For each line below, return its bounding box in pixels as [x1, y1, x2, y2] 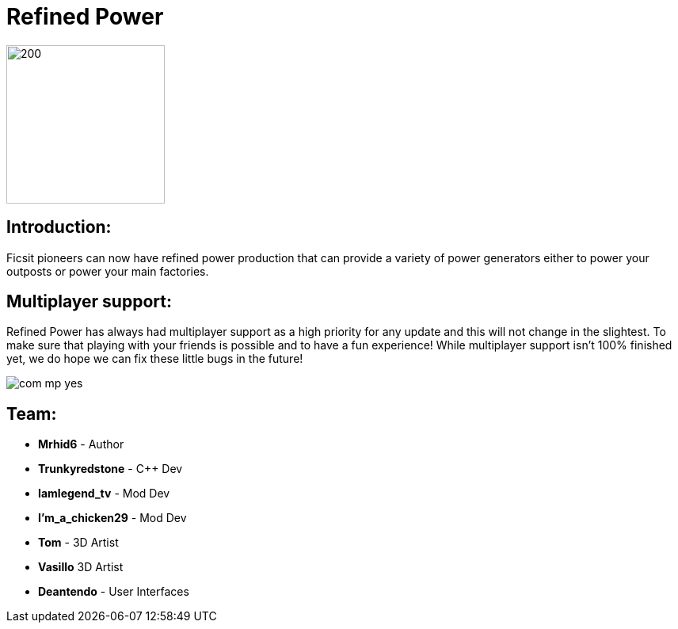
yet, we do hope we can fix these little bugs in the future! [6, 352, 303, 366]
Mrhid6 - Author [38, 437, 124, 452]
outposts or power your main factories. [6, 264, 209, 278]
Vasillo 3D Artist [38, 560, 124, 574]
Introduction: [6, 217, 112, 238]
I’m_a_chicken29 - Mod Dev [38, 511, 187, 525]
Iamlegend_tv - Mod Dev [38, 486, 170, 501]
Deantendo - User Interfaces [38, 585, 189, 599]
